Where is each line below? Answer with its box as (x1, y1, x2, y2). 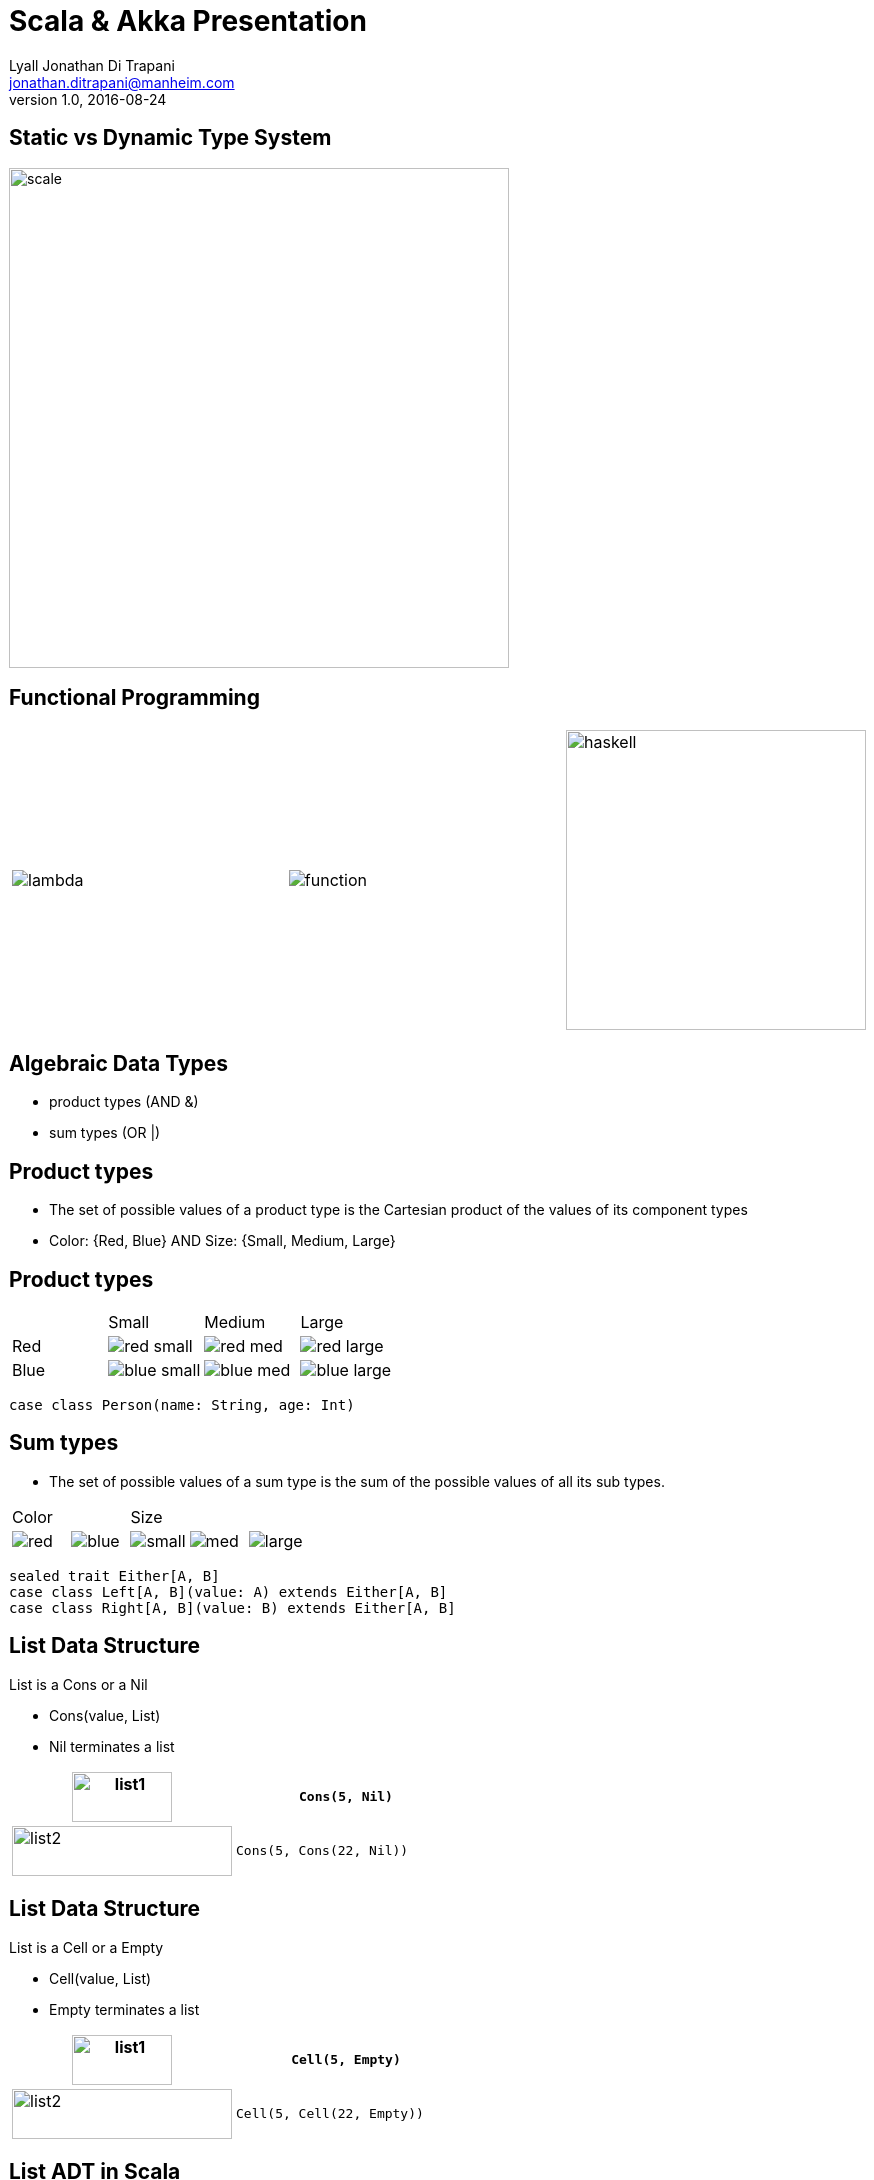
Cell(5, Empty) (291, 2052, 401, 2067)
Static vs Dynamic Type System (9, 125, 332, 151)
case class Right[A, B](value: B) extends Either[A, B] (9, 1599, 456, 1616)
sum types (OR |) (49, 1124, 161, 1142)
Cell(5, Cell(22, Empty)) (236, 2106, 424, 2121)
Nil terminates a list (49, 1737, 175, 1755)
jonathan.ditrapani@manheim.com (9, 73, 235, 91)
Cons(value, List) (49, 1706, 161, 1724)
